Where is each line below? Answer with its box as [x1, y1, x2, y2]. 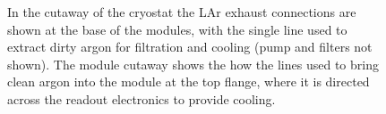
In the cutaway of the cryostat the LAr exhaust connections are [7, 3, 356, 20]
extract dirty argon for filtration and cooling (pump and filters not [7, 37, 373, 56]
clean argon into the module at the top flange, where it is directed [7, 72, 370, 91]
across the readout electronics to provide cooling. [7, 89, 276, 108]
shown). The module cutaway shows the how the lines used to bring [7, 54, 379, 73]
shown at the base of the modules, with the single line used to [7, 20, 347, 38]
